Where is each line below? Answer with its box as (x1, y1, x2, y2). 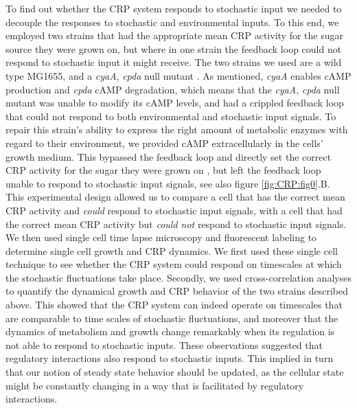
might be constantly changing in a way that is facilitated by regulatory (5, 378, 304, 392)
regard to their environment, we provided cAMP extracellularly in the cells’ (5, 135, 323, 150)
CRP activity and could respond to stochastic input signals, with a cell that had (5, 203, 343, 217)
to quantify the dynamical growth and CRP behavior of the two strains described (5, 284, 348, 298)
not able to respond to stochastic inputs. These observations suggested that (5, 337, 323, 352)
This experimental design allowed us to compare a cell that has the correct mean (5, 190, 345, 204)
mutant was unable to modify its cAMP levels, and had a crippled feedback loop (5, 95, 344, 110)
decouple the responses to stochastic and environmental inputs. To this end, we (5, 14, 339, 29)
